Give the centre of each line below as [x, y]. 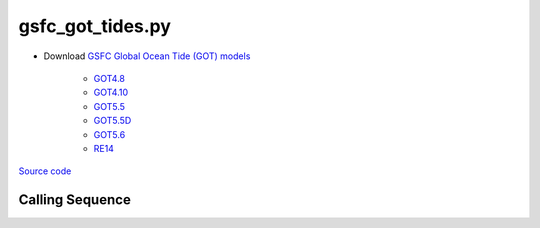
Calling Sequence [75, 200]
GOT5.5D [112, 121]
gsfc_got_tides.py [95, 26]
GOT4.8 [109, 78]
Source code [45, 171]
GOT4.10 [111, 92]
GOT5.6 [109, 134]
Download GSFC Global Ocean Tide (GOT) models [147, 56]
